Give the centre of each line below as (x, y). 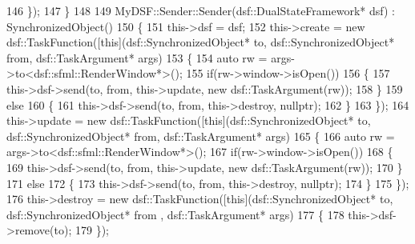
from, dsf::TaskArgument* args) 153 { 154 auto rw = (137, 57)
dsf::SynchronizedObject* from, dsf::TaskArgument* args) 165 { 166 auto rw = (201, 136)
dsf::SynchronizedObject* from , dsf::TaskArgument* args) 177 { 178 (175, 214)
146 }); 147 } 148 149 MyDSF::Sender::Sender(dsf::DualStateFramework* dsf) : (201, 10)
